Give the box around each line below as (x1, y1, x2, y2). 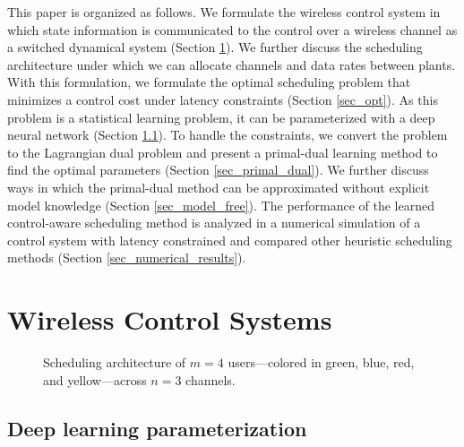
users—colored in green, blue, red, (228, 353, 415, 372)
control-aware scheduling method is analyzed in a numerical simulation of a (7, 213, 421, 232)
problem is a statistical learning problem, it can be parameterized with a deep (7, 107, 435, 126)
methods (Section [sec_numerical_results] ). (7, 248, 246, 267)
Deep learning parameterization (7, 414, 307, 442)
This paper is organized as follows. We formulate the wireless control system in (7, 3, 441, 21)
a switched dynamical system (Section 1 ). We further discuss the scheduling (7, 38, 423, 56)
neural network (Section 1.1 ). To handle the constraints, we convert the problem (7, 125, 448, 144)
